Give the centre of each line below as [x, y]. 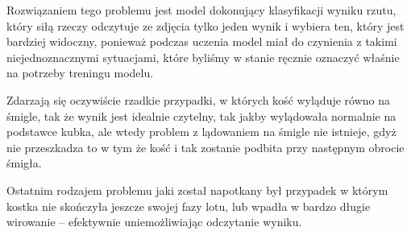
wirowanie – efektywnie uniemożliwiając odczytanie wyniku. [154, 222]
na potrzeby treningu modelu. [80, 73]
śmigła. [24, 163]
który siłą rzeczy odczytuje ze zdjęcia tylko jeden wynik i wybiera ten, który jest [205, 25]
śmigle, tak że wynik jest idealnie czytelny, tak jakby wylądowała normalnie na [201, 115]
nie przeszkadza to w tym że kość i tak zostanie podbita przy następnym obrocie [205, 147]
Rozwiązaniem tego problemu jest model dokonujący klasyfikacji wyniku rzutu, [201, 10]
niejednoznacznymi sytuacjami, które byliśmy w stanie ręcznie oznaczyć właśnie [203, 57]
